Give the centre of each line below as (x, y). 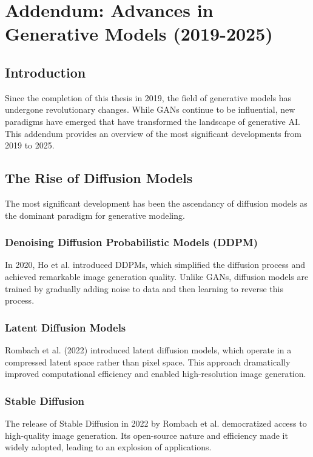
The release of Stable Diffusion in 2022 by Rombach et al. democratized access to (156, 423)
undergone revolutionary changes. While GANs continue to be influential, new (150, 109)
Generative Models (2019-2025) (139, 34)
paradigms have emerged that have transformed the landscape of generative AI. (153, 121)
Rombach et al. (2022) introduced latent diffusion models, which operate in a (148, 349)
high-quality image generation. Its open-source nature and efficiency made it (146, 435)
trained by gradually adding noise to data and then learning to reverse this (144, 288)
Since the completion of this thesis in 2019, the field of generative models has (148, 97)
